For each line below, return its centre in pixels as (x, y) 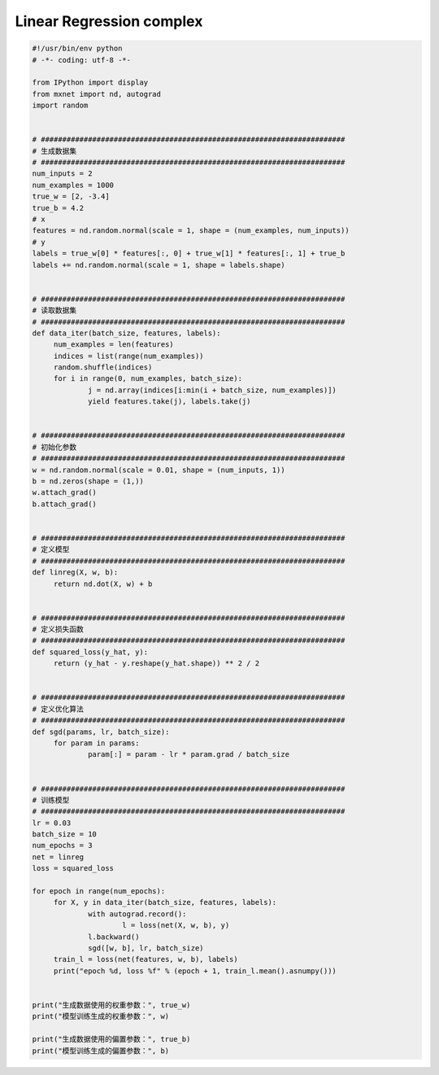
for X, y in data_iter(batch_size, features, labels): (165, 902)
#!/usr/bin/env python (77, 48)
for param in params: (96, 743)
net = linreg (58, 857)
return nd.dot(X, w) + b (103, 583)
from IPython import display (90, 83)
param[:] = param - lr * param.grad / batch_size (189, 754)
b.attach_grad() (65, 504)
